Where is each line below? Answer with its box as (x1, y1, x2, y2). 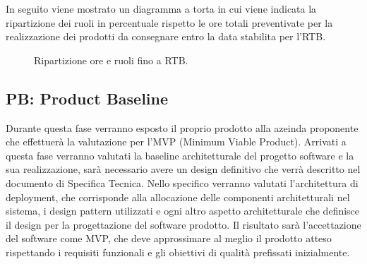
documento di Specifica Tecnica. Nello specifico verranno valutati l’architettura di (6, 175, 359, 190)
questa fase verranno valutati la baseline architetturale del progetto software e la (6, 148, 354, 162)
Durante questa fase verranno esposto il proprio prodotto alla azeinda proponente (6, 120, 359, 135)
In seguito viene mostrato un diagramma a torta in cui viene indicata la (6, 1, 317, 16)
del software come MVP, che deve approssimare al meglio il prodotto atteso (6, 231, 332, 246)
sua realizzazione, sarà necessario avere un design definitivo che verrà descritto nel (6, 162, 361, 176)
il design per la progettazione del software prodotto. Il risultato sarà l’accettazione (6, 217, 361, 232)
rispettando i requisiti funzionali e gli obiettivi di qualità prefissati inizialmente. (6, 244, 350, 259)
